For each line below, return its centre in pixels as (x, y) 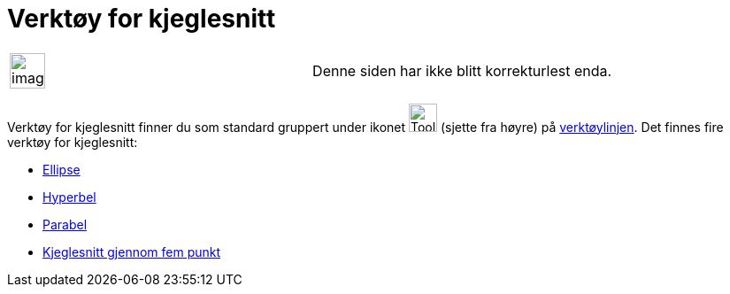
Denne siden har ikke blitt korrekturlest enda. (462, 70)
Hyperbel (69, 197)
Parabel (65, 224)
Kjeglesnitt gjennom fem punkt (132, 251)
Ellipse (61, 169)
